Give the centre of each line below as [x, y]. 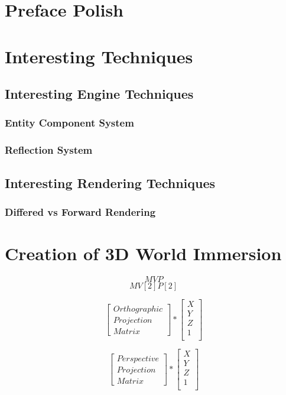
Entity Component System [69, 123]
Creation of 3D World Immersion [143, 253]
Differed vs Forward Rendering [80, 211]
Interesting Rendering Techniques [110, 182]
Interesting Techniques [99, 56]
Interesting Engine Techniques [99, 94]
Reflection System [49, 150]
